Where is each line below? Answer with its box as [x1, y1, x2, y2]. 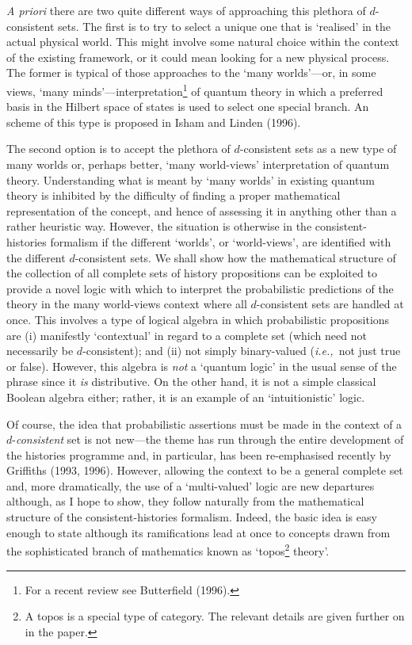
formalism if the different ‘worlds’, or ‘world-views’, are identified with [50, 233, 391, 250]
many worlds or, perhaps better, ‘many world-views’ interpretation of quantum [6, 156, 390, 172]
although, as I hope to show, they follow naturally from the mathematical [6, 493, 364, 510]
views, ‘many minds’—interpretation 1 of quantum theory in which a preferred [6, 80, 383, 99]
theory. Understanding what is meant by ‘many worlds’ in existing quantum [6, 171, 375, 188]
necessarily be [6, 342, 74, 359]
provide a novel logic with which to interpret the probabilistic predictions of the [6, 280, 394, 296]
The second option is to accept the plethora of [6, 140, 231, 157]
